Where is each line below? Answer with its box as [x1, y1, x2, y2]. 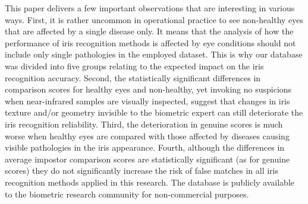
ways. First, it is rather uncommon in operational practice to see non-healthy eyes [5, 13, 304, 26]
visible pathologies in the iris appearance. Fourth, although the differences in [5, 141, 285, 154]
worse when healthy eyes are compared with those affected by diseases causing [5, 129, 290, 142]
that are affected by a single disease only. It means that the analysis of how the [5, 25, 294, 37]
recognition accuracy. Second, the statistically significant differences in [5, 71, 261, 84]
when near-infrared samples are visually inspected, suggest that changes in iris [5, 94, 290, 107]
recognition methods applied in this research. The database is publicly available [5, 176, 295, 188]
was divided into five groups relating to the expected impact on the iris [5, 59, 264, 72]
